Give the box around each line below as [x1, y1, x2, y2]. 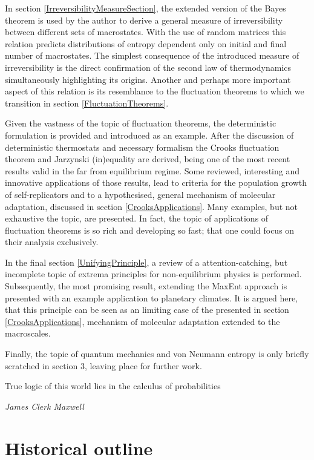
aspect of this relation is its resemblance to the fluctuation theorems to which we [5, 85, 304, 97]
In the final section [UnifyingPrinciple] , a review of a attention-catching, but [5, 255, 288, 268]
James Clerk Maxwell [5, 399, 84, 412]
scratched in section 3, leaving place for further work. [5, 359, 202, 372]
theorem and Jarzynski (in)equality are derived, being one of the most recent [5, 153, 290, 165]
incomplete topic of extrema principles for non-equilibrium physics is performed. [5, 268, 302, 280]
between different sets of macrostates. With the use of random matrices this [5, 25, 286, 38]
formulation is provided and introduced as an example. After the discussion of [5, 128, 294, 141]
